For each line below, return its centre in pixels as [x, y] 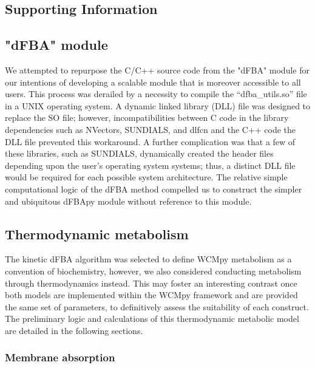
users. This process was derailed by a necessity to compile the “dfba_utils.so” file [156, 94]
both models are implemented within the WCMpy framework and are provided [151, 295]
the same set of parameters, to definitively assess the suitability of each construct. [157, 306]
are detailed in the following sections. [74, 330]
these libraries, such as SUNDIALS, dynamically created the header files [139, 153]
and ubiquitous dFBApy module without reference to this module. [128, 201]
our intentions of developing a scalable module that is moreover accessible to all [153, 82]
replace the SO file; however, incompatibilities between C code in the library [147, 118]
